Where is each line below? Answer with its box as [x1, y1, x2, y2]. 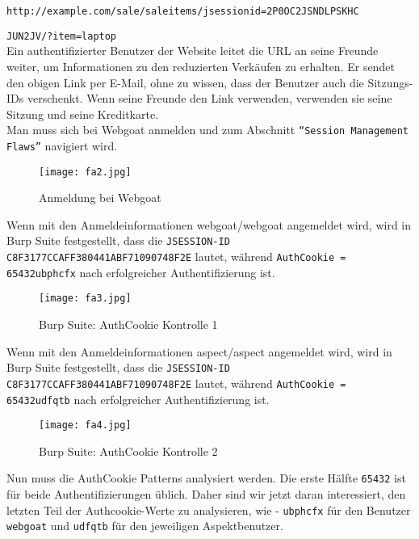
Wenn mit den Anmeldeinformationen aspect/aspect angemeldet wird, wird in [6, 343, 392, 360]
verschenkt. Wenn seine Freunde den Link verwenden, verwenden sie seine [27, 90, 392, 107]
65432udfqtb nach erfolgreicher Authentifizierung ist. [6, 390, 270, 407]
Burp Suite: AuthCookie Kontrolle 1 [39, 316, 218, 333]
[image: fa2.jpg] [39, 166, 132, 178]
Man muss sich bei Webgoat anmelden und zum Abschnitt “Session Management [6, 121, 409, 138]
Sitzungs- [367, 74, 413, 91]
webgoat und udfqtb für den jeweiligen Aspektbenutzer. [6, 517, 283, 534]
